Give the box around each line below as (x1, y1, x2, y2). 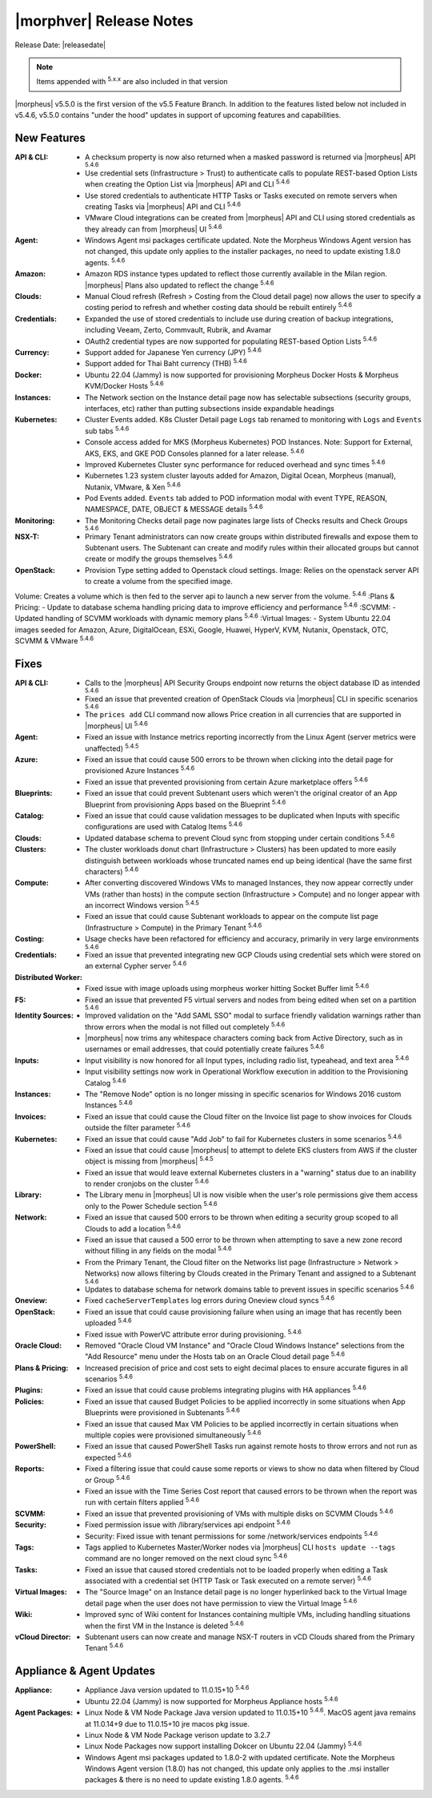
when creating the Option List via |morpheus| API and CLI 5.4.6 (85, 178, 290, 189)
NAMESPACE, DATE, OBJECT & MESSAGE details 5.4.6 (85, 503, 263, 514)
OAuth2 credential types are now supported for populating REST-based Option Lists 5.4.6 (85, 335, 378, 346)
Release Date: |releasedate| (14, 40, 106, 50)
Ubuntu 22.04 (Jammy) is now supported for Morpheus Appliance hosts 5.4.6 (85, 1695, 338, 1706)
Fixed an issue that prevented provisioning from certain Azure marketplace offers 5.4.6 (85, 776, 368, 787)
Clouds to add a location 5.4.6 (85, 1223, 182, 1233)
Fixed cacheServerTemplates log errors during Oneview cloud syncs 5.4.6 (85, 1294, 335, 1305)
